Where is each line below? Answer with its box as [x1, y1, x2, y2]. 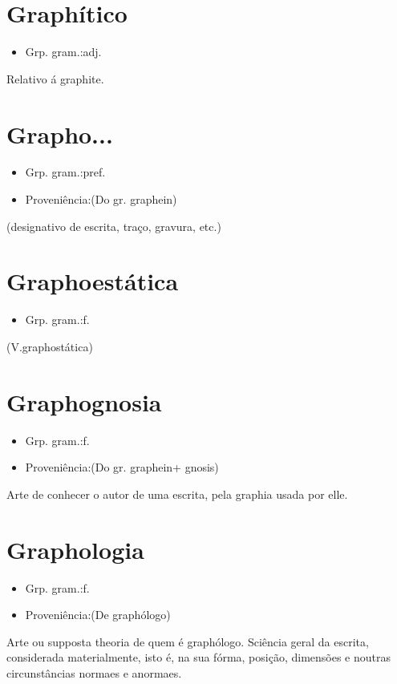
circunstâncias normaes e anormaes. [6, 664, 182, 681]
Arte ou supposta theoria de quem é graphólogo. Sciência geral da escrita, [6, 633, 369, 650]
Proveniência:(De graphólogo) [25, 606, 171, 623]
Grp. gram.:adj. [25, 43, 102, 60]
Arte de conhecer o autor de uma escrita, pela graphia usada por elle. [6, 485, 348, 502]
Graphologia [6, 532, 144, 565]
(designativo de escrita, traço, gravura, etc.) [6, 217, 221, 234]
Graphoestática [6, 265, 179, 297]
